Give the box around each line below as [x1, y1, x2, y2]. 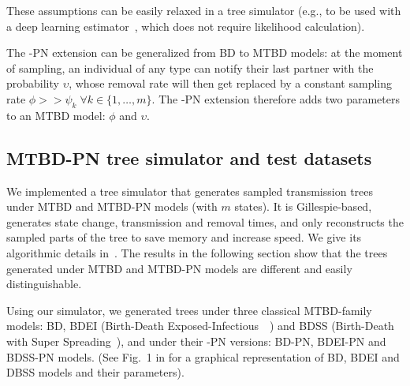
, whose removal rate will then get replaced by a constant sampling [69, 75, 392, 92]
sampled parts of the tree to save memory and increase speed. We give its [6, 229, 362, 245]
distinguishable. [6, 275, 82, 292]
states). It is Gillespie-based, [234, 198, 372, 215]
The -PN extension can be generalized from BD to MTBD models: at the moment [6, 44, 403, 61]
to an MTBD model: [6, 107, 106, 123]
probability [6, 75, 59, 92]
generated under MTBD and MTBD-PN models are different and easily [6, 260, 352, 276]
